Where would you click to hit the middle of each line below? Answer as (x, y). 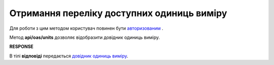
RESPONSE (22, 47)
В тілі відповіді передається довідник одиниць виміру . (69, 56)
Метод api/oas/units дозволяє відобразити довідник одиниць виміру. (84, 37)
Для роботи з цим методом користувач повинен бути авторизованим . (86, 28)
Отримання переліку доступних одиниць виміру (118, 13)
